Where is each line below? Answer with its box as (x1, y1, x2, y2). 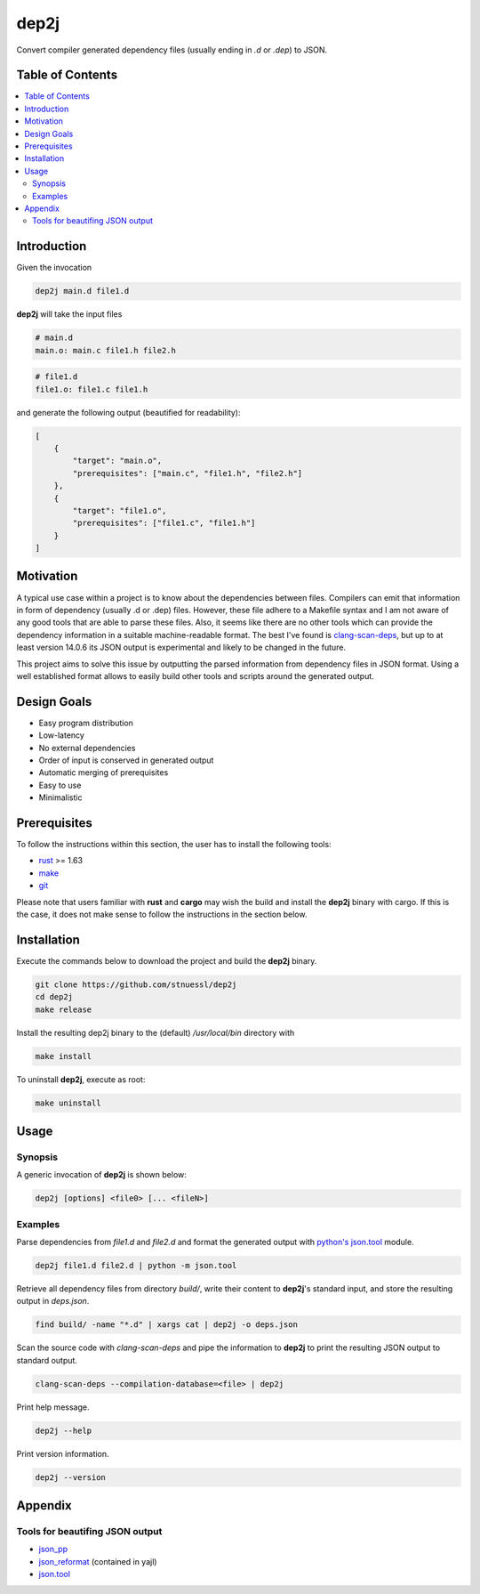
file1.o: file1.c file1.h (35, 384, 148, 394)
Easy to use (38, 780, 82, 790)
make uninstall (35, 1097, 101, 1108)
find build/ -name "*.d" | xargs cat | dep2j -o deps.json (35, 1320, 298, 1330)
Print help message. (16, 1402, 90, 1412)
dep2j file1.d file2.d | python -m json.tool (35, 1260, 237, 1271)
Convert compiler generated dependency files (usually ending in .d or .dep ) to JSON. (16, 45, 328, 55)
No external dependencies (38, 742, 136, 753)
